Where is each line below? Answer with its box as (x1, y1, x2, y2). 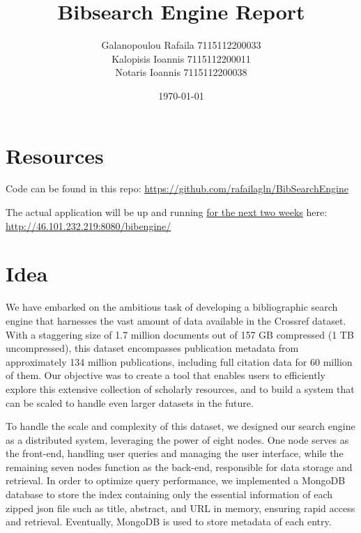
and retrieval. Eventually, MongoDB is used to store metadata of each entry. (6, 514, 332, 529)
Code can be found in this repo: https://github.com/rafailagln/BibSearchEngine (6, 181, 348, 196)
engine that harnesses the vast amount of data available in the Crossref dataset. (6, 313, 346, 327)
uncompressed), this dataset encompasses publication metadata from (6, 341, 299, 355)
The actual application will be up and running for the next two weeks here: (6, 205, 328, 219)
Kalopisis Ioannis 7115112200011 (112, 51, 251, 65)
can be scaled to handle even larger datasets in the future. (6, 395, 254, 410)
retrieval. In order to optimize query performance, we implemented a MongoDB (6, 473, 346, 488)
